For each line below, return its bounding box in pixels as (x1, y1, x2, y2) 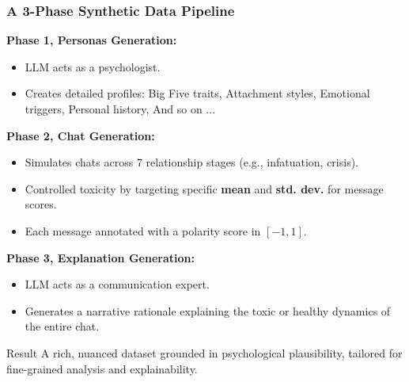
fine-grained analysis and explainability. (6, 360, 198, 376)
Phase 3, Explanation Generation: (6, 249, 195, 265)
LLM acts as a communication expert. (25, 276, 210, 292)
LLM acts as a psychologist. (25, 58, 161, 74)
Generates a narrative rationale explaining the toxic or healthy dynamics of (25, 302, 391, 319)
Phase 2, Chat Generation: (6, 127, 155, 143)
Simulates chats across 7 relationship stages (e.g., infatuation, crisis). (25, 154, 358, 170)
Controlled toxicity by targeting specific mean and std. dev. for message (25, 180, 384, 197)
